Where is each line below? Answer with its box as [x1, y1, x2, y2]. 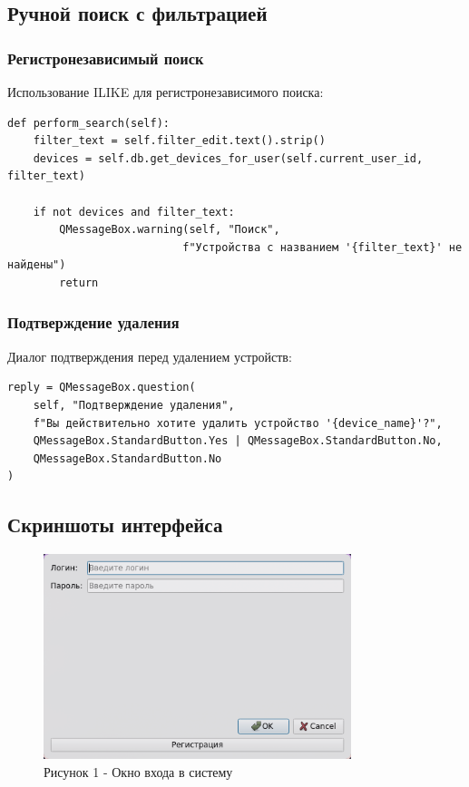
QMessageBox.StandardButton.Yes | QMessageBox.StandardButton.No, [33, 434, 443, 448]
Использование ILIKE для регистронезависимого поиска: [7, 83, 324, 101]
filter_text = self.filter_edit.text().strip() [33, 134, 326, 148]
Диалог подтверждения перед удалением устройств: [7, 346, 292, 365]
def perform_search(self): [7, 116, 170, 130]
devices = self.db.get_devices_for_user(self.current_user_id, [33, 151, 424, 165]
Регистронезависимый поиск [7, 46, 204, 69]
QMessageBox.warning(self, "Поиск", [59, 223, 280, 237]
